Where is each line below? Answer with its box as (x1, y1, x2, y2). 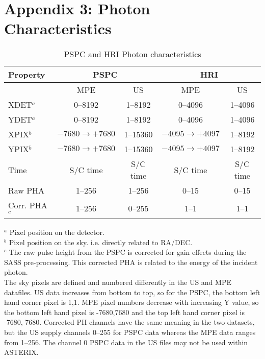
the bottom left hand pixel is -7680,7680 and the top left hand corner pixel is (4, 306, 245, 317)
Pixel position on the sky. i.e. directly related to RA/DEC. (9, 236, 193, 247)
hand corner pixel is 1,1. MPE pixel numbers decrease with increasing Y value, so (4, 297, 259, 307)
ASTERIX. (4, 347, 39, 357)
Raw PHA (8, 184, 45, 197)
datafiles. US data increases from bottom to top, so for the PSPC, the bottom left (4, 286, 260, 297)
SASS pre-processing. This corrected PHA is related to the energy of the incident (4, 256, 258, 267)
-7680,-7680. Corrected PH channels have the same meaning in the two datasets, (4, 317, 255, 327)
